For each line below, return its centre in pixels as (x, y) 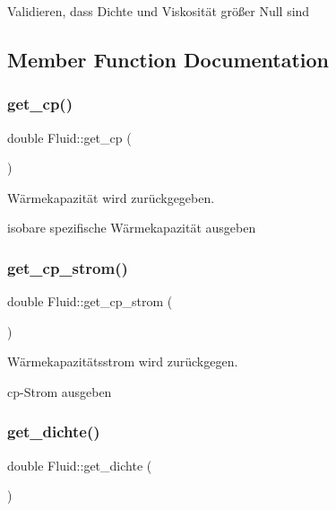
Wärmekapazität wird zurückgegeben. (111, 197)
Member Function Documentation (168, 59)
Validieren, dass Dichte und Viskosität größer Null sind (159, 11)
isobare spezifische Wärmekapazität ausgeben (132, 228)
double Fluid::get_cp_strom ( (90, 301)
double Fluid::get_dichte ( (80, 465)
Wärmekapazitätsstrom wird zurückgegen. (123, 361)
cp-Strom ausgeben (60, 391)
